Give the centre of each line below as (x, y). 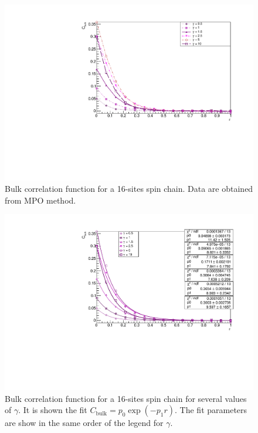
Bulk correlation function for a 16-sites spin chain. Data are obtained (129, 189)
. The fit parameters (211, 410)
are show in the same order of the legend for (84, 423)
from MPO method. (40, 200)
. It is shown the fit (53, 410)
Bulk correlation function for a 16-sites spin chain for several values (126, 398)
